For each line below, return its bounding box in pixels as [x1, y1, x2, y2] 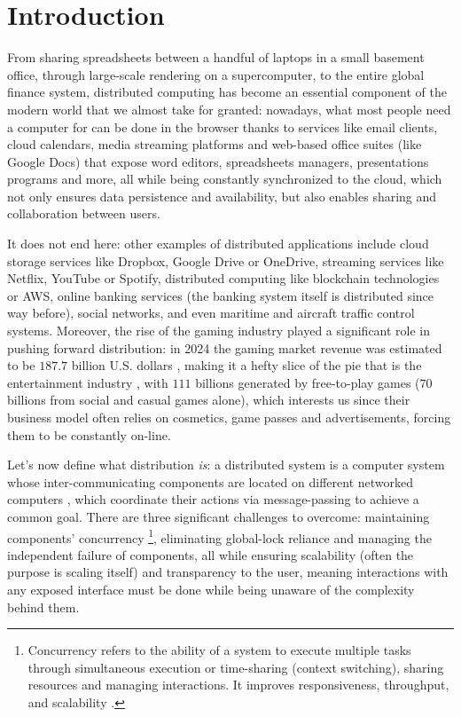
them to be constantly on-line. [7, 425, 171, 444]
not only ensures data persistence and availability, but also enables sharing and [7, 186, 437, 205]
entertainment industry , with [7, 373, 168, 391]
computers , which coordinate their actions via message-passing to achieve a [7, 490, 419, 508]
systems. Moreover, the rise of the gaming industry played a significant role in [7, 321, 431, 340]
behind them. [7, 597, 80, 616]
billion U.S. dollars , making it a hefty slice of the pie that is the [71, 356, 422, 374]
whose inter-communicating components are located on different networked [7, 472, 413, 491]
